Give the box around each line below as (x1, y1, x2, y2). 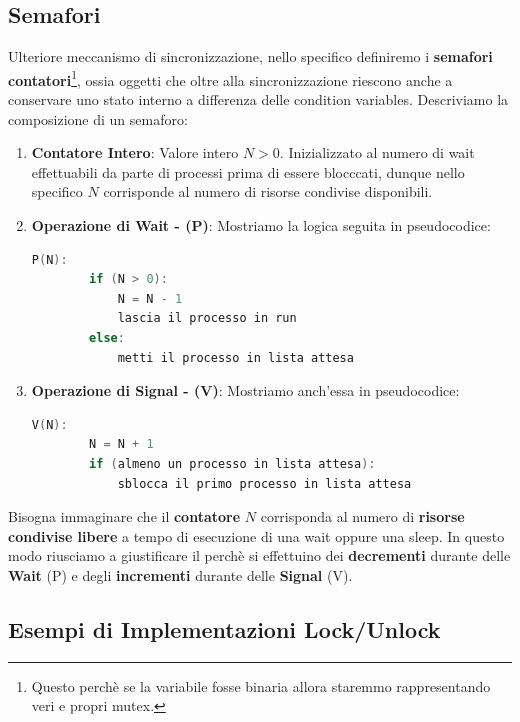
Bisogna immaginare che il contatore (8, 506, 241, 527)
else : (89, 330, 125, 345)
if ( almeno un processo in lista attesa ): (89, 456, 376, 471)
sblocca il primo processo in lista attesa (117, 476, 412, 491)
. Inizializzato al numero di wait (279, 142, 475, 163)
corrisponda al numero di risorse (260, 506, 465, 527)
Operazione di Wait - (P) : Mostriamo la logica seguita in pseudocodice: (31, 215, 491, 236)
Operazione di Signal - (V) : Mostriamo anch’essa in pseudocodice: (31, 380, 460, 401)
